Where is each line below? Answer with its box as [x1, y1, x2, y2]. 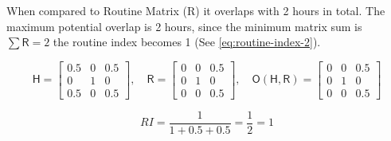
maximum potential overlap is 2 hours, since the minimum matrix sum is [6, 18, 362, 34]
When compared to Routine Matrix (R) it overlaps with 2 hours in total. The [6, 2, 385, 18]
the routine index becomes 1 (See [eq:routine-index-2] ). [53, 33, 321, 50]
